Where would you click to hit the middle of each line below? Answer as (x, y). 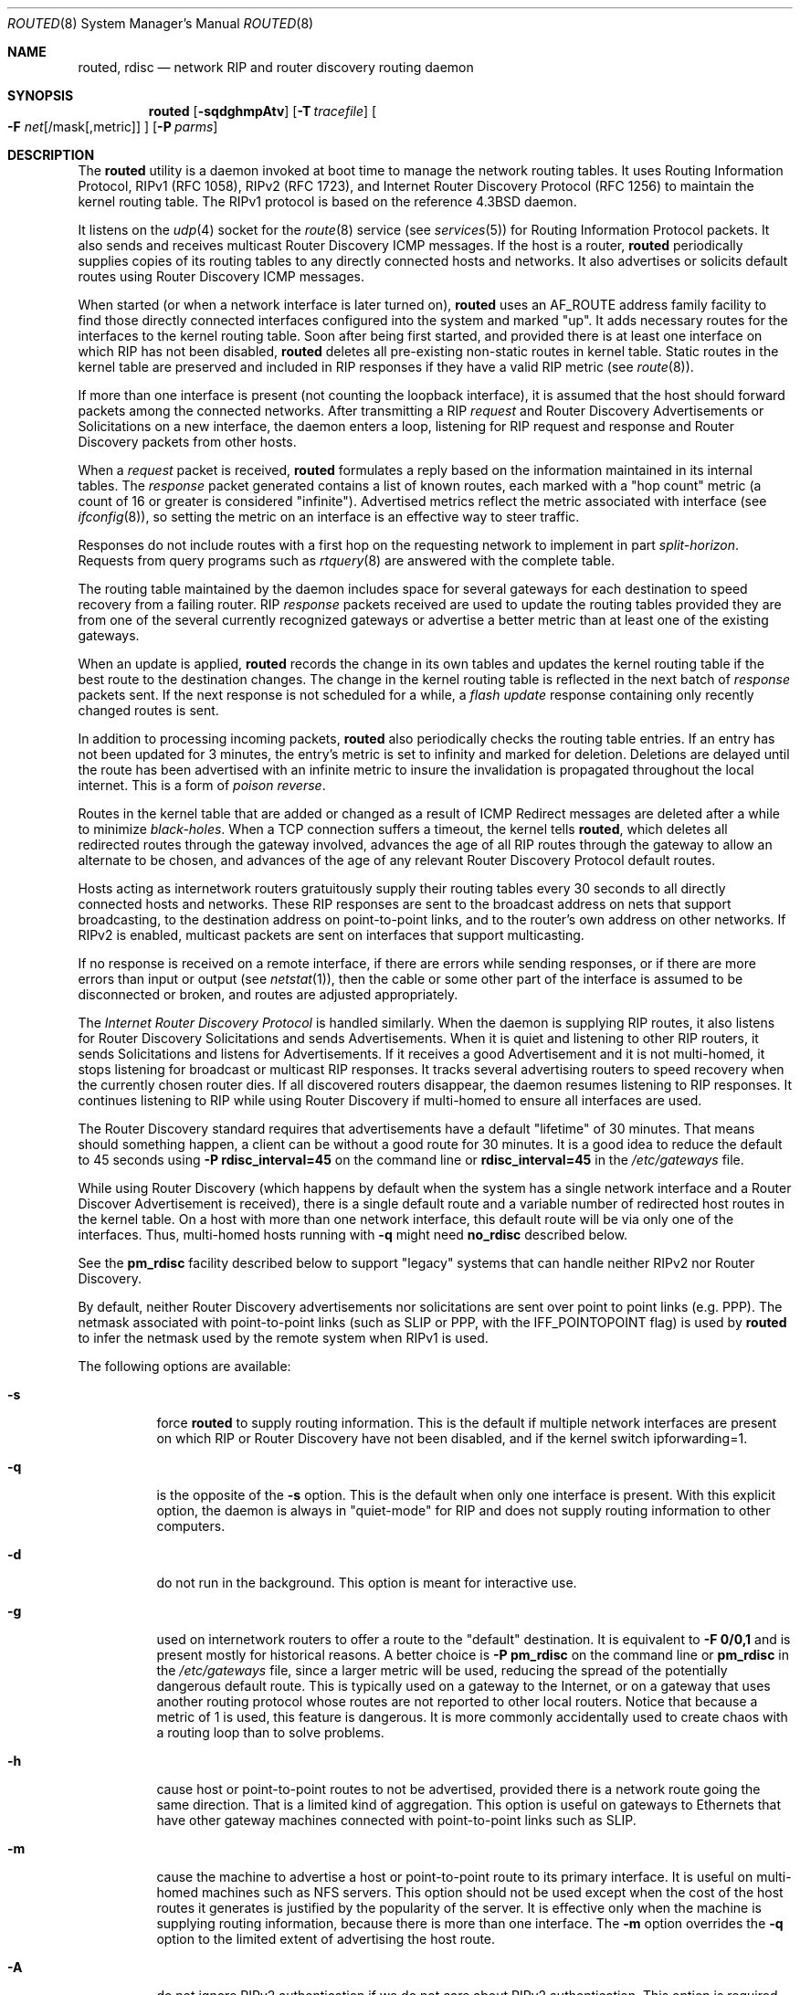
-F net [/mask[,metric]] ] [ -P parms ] (113, 127)
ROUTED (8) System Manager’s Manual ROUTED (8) (161, 23)
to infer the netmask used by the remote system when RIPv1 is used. (283, 1338)
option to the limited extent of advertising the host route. (326, 1939)
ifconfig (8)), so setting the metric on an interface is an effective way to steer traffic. (329, 517)
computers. (191, 1526)
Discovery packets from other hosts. (187, 442)
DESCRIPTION (51, 155)
